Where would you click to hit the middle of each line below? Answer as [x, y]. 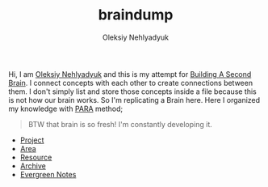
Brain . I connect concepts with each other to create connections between [130, 83]
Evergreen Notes [48, 174]
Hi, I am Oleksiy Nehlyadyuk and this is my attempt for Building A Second [130, 74]
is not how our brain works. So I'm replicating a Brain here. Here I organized [134, 100]
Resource [36, 157]
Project [32, 140]
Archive [33, 166]
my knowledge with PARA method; [66, 108]
